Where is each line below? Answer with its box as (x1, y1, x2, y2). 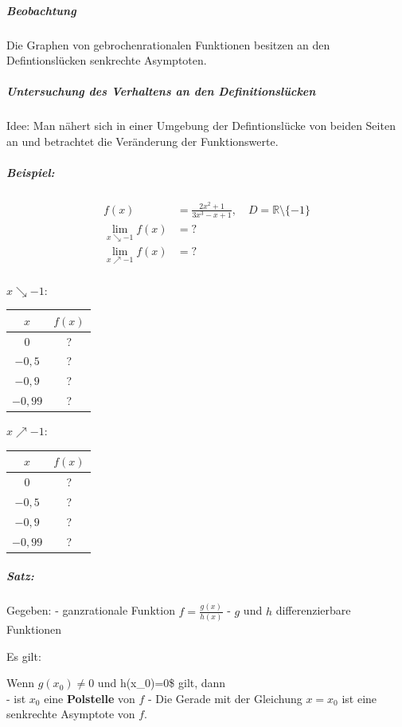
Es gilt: (6, 647, 41, 664)
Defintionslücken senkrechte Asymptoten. (6, 52, 207, 69)
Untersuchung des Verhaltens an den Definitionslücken (6, 83, 316, 100)
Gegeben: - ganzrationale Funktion (6, 602, 175, 619)
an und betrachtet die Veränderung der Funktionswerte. (6, 132, 279, 149)
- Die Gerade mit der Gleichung (148, 690, 302, 706)
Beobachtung (6, 2, 76, 18)
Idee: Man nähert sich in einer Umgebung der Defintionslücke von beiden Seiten (6, 117, 396, 134)
